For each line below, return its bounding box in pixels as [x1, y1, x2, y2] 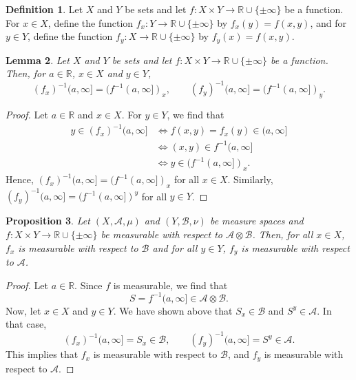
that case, [6, 317, 47, 331]
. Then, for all [252, 227, 313, 241]
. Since [74, 277, 103, 292]
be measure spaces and [209, 213, 304, 228]
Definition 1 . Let [6, 2, 83, 16]
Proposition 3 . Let [6, 213, 90, 228]
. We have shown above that [113, 303, 233, 317]
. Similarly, [227, 172, 273, 187]
